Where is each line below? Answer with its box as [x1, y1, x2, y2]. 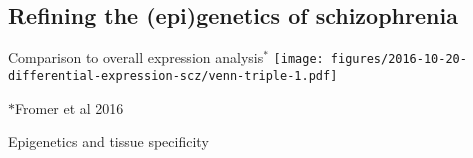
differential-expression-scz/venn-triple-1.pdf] [8, 68, 338, 83]
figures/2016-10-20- [330, 52, 467, 67]
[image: [273, 52, 324, 67]
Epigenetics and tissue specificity [8, 131, 209, 152]
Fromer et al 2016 [15, 97, 124, 118]
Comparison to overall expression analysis [8, 47, 264, 68]
